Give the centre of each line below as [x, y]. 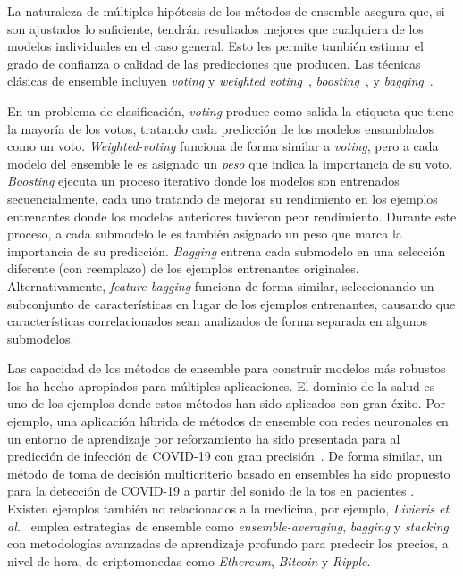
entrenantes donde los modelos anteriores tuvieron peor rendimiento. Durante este [232, 216]
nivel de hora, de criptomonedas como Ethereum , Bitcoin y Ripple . [189, 560]
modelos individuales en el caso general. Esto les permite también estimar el [215, 46]
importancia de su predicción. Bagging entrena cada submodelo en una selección [227, 250]
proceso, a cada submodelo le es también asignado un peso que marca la [205, 234]
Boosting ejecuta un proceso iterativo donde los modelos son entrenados [203, 181]
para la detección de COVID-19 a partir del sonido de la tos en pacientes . [211, 491]
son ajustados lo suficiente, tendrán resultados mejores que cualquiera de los [215, 28]
